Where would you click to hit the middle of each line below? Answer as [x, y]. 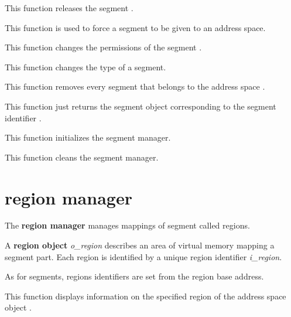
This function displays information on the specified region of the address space [145, 296]
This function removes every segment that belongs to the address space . [135, 86]
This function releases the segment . [69, 8]
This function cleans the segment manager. [82, 157]
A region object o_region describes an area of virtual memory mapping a [140, 245]
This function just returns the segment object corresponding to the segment [141, 106]
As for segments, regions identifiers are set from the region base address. [134, 276]
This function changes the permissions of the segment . [103, 47]
